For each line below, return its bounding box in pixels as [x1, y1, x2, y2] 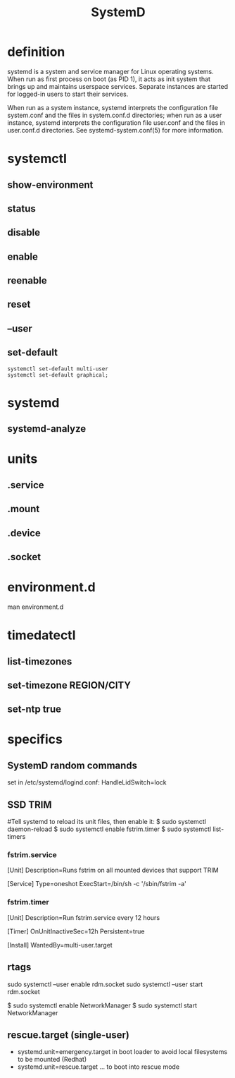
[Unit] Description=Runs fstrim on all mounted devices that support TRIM [7, 866, 220, 875]
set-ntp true [7, 703, 62, 715]
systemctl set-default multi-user [7, 365, 109, 373]
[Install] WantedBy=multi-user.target [7, 940, 113, 949]
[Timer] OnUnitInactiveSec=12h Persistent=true [7, 927, 145, 935]
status [7, 202, 37, 214]
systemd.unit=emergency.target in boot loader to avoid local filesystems [17, 1048, 227, 1056]
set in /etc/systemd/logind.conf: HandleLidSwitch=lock [7, 778, 167, 787]
